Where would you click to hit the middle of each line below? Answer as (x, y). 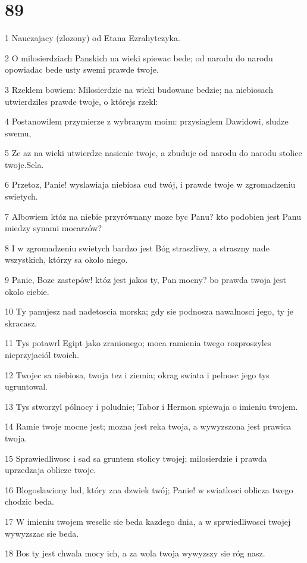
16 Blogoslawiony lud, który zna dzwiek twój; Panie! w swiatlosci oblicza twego (149, 489)
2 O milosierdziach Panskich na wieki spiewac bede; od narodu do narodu (139, 57)
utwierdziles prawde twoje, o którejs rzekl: (82, 101)
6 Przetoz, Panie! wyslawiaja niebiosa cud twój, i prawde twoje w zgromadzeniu (150, 184)
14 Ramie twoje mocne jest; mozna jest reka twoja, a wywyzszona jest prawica (148, 426)
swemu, (18, 133)
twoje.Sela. (24, 164)
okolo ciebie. (27, 291)
